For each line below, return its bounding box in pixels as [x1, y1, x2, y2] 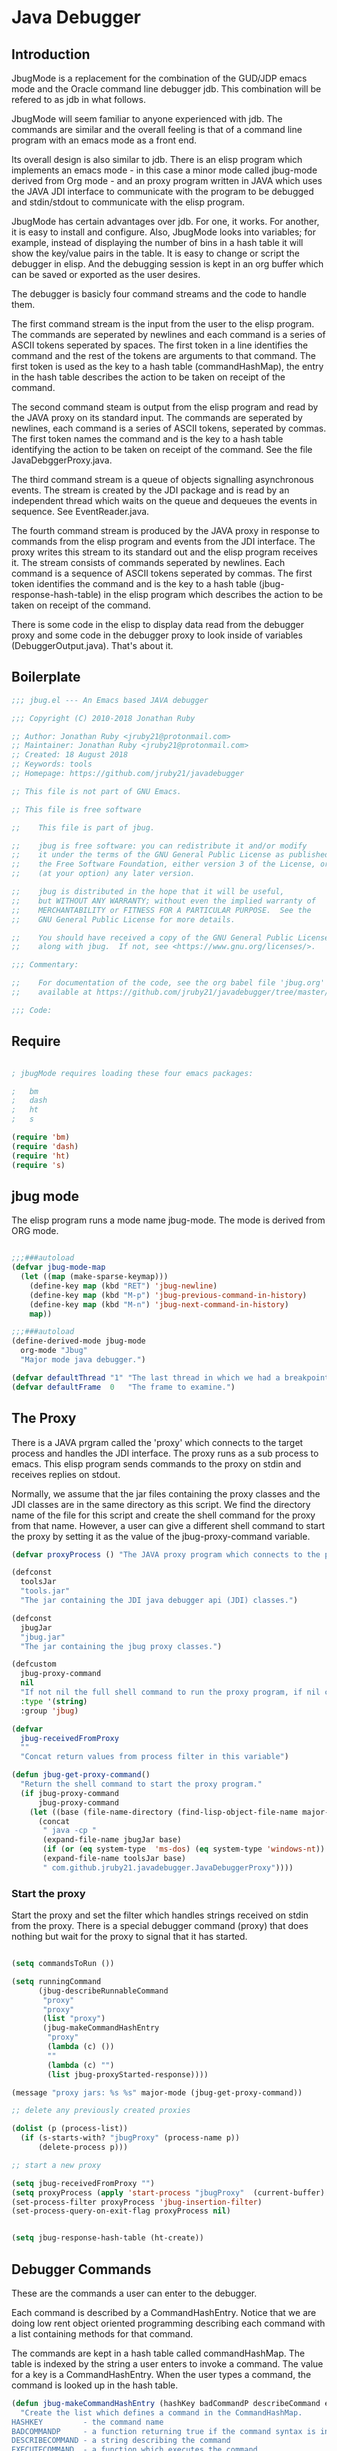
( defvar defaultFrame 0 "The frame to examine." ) [11, 1382, 236, 1392]
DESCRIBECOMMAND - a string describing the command [11, 2436, 231, 2446]
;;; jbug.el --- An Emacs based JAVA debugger [11, 695, 209, 705]
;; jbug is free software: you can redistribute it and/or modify [11, 841, 308, 851]
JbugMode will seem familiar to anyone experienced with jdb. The [11, 113, 283, 125]
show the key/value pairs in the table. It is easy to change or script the [11, 247, 301, 259]
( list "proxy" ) [42, 2014, 106, 2024]
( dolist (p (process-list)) [11, 2124, 129, 2134]
